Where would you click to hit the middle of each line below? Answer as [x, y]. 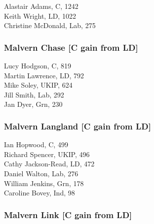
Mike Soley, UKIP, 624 [38, 85]
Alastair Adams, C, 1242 [41, 6]
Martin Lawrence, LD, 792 [44, 75]
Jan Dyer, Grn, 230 [33, 104]
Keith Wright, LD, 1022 [40, 16]
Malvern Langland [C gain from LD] [77, 126]
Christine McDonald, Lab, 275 [50, 25]
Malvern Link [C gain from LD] [68, 214]
